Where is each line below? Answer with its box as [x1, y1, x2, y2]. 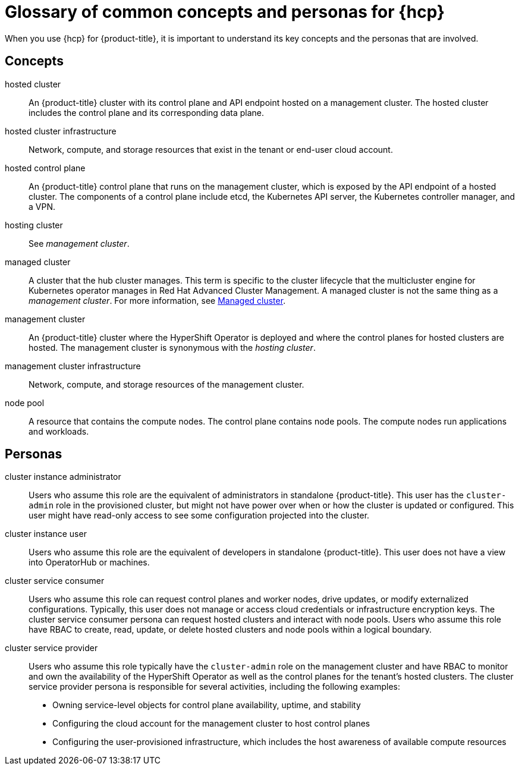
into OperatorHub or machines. [29, 557, 150, 568]
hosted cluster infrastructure [5, 125, 117, 136]
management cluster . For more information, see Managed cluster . [29, 295, 286, 306]
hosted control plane [5, 162, 86, 173]
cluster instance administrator [5, 472, 121, 482]
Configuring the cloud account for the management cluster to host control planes [52, 718, 370, 729]
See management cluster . [29, 238, 130, 249]
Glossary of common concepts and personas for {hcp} [5, 2, 445, 22]
